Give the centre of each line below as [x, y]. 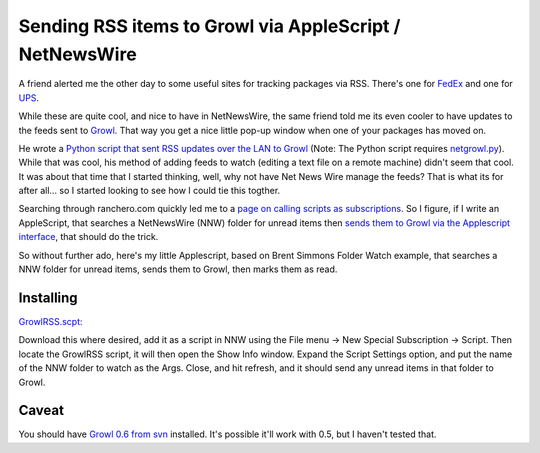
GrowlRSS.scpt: [51, 321]
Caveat [41, 410]
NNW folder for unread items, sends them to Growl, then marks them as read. [178, 269]
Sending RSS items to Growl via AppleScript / [209, 26]
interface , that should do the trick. [88, 237]
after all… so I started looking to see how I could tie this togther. [149, 191]
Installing [48, 297]
